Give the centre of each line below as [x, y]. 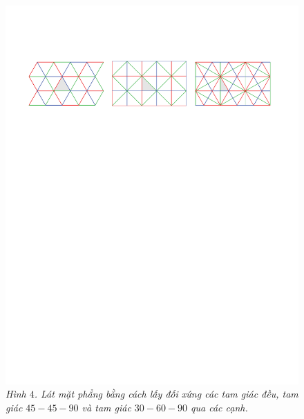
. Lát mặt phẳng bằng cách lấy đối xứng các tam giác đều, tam [166, 394]
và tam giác [106, 408]
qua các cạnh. [219, 408]
